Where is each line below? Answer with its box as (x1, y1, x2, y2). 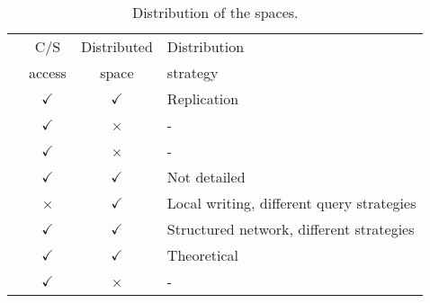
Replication (166, 88, 239, 109)
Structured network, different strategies (166, 218, 415, 239)
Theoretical (166, 245, 239, 265)
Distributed (80, 36, 153, 57)
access (29, 62, 67, 83)
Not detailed (166, 166, 246, 187)
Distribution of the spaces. (131, 2, 299, 22)
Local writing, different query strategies (166, 192, 417, 213)
